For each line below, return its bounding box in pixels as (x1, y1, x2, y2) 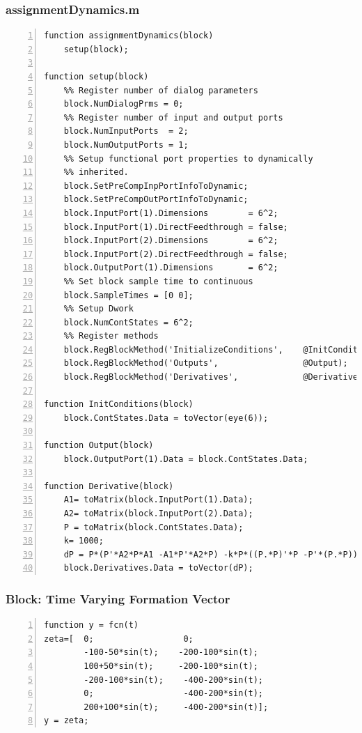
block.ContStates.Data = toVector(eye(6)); (63, 412, 269, 423)
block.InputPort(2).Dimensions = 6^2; (63, 236, 278, 246)
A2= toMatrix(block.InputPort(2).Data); (63, 509, 253, 518)
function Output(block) (44, 440, 154, 451)
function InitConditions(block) (44, 399, 194, 410)
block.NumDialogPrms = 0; (63, 99, 184, 109)
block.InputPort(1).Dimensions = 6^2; (63, 208, 278, 218)
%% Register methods (63, 331, 159, 341)
